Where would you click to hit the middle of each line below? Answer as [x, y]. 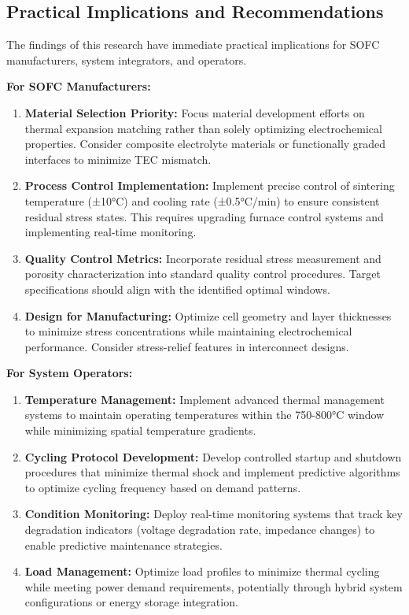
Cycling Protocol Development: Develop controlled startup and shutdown [213, 456]
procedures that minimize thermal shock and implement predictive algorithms [212, 472]
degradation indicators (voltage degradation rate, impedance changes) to [200, 530]
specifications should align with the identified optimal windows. [177, 289]
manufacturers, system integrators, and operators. [127, 59]
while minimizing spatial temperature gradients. [140, 430]
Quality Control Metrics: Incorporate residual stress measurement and [203, 258]
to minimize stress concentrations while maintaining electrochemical [188, 331]
